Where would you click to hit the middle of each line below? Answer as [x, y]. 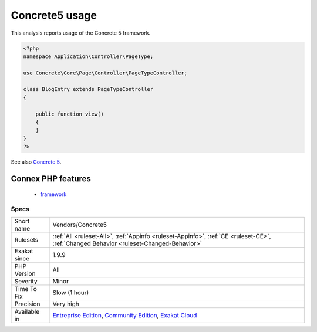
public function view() [70, 114]
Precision [27, 304]
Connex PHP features [51, 179]
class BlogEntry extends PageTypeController [88, 89]
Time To [26, 289]
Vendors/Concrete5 [80, 225]
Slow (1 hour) [71, 292]
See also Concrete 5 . [36, 162]
